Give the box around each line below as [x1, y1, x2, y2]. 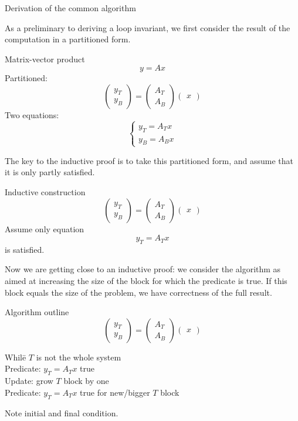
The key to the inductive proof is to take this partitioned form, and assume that [5, 154, 293, 166]
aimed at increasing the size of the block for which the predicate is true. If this [5, 275, 287, 287]
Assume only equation [5, 222, 84, 235]
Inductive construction [5, 185, 86, 198]
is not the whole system [36, 350, 121, 363]
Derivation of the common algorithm [5, 2, 136, 14]
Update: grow [5, 375, 53, 387]
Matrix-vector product [5, 52, 85, 65]
